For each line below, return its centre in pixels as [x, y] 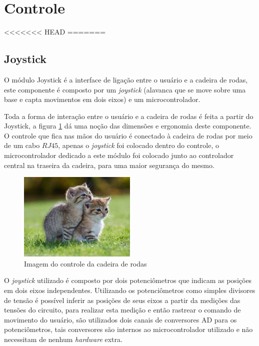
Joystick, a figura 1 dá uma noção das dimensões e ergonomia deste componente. [128, 126]
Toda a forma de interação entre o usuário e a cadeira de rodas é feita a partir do [129, 116]
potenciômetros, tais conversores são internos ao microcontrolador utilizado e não [128, 329]
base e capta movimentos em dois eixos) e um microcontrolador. [102, 99]
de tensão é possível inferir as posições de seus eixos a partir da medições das [122, 300]
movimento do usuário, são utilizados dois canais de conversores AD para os [120, 319]
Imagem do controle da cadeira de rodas [85, 263]
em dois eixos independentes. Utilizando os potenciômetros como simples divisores [130, 290]
